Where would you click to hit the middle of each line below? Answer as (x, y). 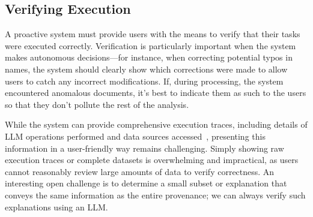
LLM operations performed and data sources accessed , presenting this (135, 136)
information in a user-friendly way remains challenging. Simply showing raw (144, 148)
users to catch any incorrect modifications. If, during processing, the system (144, 81)
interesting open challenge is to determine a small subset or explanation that (146, 183)
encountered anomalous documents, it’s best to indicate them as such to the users (156, 93)
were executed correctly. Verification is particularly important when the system (150, 45)
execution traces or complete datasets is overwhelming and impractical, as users (152, 160)
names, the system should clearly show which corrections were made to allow (146, 69)
